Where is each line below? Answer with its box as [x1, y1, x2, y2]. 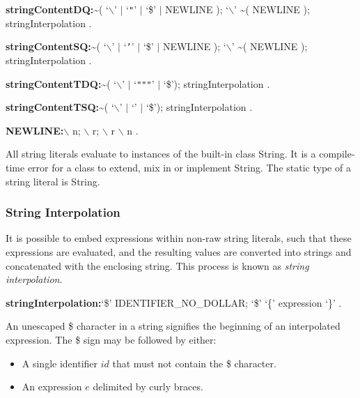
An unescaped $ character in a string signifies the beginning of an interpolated [6, 319, 341, 333]
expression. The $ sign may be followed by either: [6, 332, 217, 346]
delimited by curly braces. [93, 379, 203, 394]
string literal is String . [6, 174, 100, 188]
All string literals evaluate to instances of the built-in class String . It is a [6, 146, 316, 161]
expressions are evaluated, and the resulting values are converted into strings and [6, 244, 352, 259]
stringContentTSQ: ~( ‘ [6, 100, 114, 114]
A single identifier [22, 355, 98, 370]
